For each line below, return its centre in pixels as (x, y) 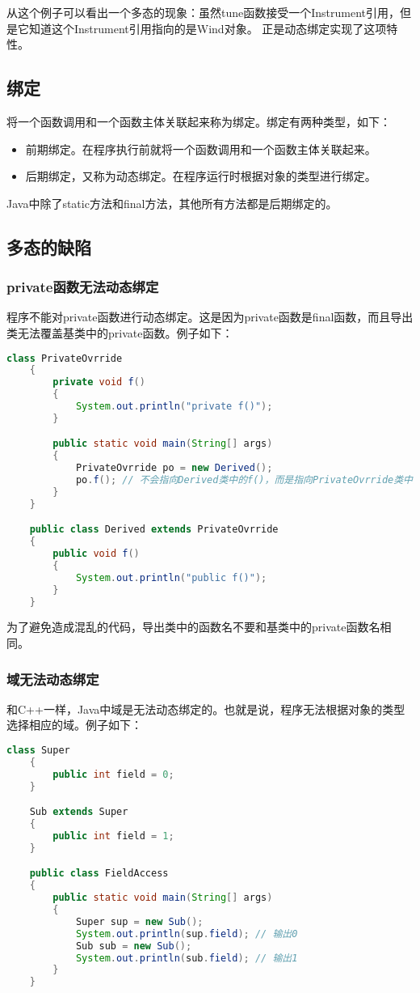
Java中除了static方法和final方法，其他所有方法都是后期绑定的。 (172, 203)
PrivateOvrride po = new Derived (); (174, 468)
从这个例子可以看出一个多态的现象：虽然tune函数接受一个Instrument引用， (204, 12)
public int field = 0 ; (113, 774)
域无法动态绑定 (53, 679)
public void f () (96, 554)
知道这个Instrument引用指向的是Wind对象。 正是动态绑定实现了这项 (208, 28)
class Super (38, 751)
